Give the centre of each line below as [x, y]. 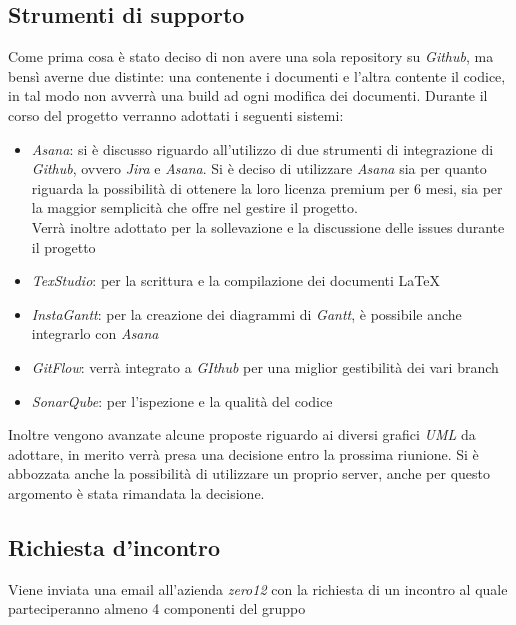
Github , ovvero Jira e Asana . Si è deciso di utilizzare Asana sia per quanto [259, 168]
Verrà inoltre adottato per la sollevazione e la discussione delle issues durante [268, 226]
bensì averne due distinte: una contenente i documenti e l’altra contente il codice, [257, 75]
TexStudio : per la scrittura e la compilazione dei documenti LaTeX [235, 280]
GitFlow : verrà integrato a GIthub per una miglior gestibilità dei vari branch [265, 366]
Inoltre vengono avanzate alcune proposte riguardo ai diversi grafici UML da [242, 434]
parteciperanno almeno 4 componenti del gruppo [157, 608]
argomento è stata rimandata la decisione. [136, 492]
